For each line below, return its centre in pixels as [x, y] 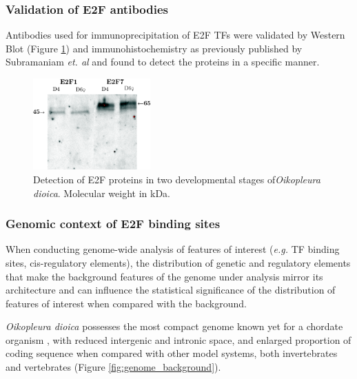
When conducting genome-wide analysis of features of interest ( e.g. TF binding [173, 249]
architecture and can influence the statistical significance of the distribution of [171, 290]
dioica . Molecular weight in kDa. [102, 193]
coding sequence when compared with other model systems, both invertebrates [172, 353]
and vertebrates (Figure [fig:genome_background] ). [113, 367]
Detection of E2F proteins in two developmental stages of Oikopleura [177, 179]
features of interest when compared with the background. [126, 303]
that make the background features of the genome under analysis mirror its [164, 276]
